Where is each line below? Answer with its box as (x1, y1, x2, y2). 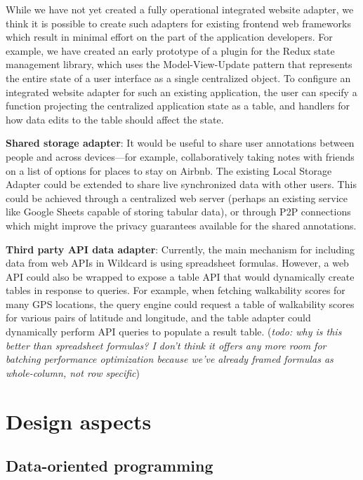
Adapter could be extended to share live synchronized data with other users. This (6, 177, 357, 192)
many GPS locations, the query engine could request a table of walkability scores (6, 296, 355, 311)
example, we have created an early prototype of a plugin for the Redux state (6, 43, 335, 58)
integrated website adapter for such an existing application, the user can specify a (6, 84, 357, 99)
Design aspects (6, 406, 152, 435)
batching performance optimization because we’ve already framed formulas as (6, 352, 334, 366)
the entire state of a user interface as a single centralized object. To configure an (6, 70, 351, 85)
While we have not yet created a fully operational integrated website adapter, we (6, 2, 354, 16)
